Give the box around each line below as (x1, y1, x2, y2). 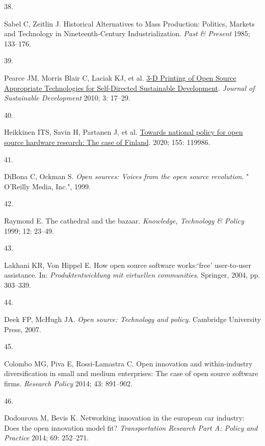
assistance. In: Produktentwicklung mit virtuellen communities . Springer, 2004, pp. (4, 269, 260, 280)
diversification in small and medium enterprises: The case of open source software (4, 368, 258, 379)
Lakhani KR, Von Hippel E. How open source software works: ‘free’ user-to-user (4, 259, 251, 270)
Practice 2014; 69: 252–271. (4, 432, 89, 443)
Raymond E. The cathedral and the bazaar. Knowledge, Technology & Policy (4, 215, 244, 226)
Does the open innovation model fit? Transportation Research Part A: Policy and (4, 422, 258, 433)
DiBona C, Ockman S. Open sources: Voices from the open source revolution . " (4, 171, 249, 182)
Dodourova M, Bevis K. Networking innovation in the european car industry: (4, 412, 245, 423)
